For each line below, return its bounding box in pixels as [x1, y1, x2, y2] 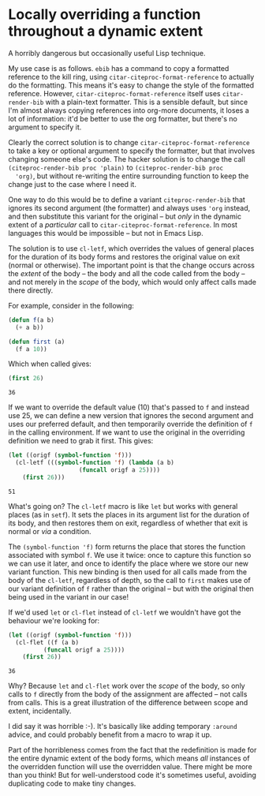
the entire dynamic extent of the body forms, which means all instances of [8, 753, 250, 763]
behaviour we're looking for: [8, 615, 100, 625]
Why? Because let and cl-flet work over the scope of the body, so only [8, 681, 246, 691]
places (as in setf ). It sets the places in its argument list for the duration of [8, 510, 250, 519]
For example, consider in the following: [8, 301, 134, 310]
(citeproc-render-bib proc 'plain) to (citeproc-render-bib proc [8, 163, 223, 172]
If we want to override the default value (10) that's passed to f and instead [8, 402, 250, 412]
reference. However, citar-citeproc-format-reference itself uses [8, 88, 221, 98]
